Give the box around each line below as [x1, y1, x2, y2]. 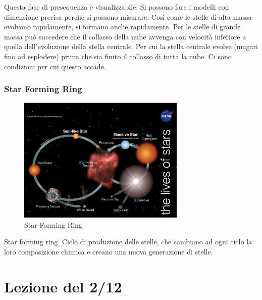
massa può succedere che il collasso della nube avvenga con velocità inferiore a [4, 31, 246, 41]
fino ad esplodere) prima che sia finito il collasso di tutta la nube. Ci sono [4, 51, 232, 61]
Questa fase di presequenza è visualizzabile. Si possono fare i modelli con [4, 2, 229, 12]
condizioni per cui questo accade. [4, 61, 106, 71]
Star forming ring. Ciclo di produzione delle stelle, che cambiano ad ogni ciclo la [4, 236, 252, 247]
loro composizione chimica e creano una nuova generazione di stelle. [4, 246, 213, 256]
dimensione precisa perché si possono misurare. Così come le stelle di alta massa [4, 11, 252, 22]
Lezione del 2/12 [4, 276, 122, 296]
